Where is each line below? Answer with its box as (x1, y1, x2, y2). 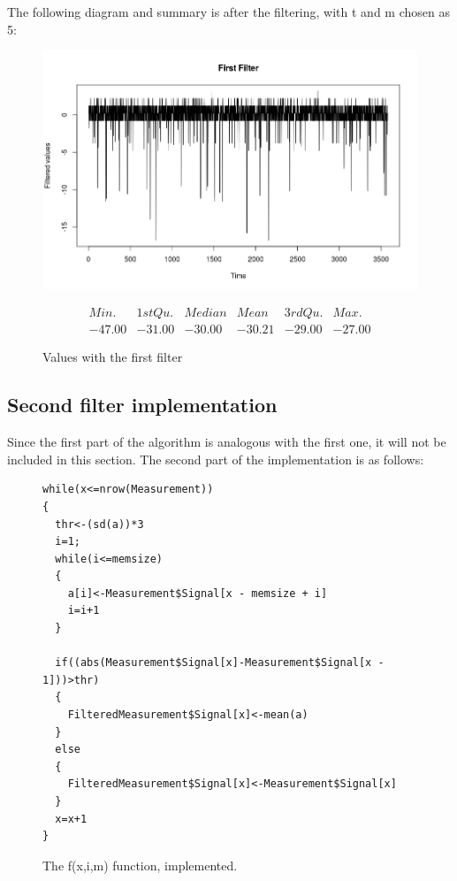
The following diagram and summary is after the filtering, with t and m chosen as (7, 3, 450, 20)
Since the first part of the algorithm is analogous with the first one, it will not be (7, 433, 446, 451)
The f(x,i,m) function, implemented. (42, 855, 238, 874)
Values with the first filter (42, 348, 183, 366)
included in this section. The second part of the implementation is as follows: (7, 449, 424, 468)
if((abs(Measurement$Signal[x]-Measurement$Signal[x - (55, 656, 385, 670)
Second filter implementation (7, 391, 278, 418)
